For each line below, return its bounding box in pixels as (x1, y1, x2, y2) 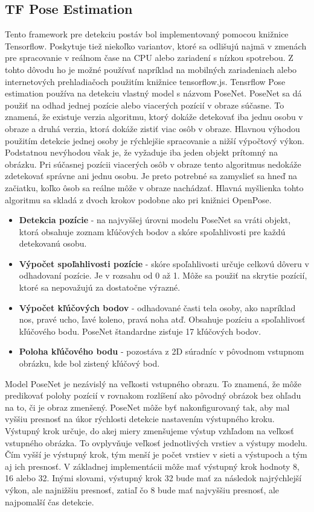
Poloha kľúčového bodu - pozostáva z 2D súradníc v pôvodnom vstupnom (19, 345, 304, 358)
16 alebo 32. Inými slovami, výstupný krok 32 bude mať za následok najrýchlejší (5, 472, 302, 484)
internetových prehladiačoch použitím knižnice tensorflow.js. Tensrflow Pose (5, 75, 286, 87)
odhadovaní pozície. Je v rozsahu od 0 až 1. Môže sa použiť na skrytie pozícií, (19, 269, 307, 282)
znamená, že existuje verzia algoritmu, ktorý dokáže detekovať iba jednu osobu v (5, 110, 303, 123)
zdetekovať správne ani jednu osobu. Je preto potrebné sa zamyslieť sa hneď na (5, 169, 298, 182)
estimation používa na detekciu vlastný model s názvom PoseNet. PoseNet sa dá (5, 87, 302, 100)
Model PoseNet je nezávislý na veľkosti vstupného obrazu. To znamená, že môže (5, 377, 301, 390)
